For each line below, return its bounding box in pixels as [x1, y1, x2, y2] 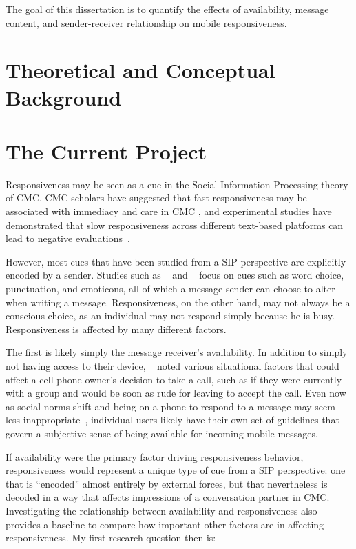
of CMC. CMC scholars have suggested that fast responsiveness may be [6, 190, 307, 205]
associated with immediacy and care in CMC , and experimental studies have [6, 204, 332, 219]
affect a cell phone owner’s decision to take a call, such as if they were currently [6, 372, 342, 386]
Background [6, 83, 122, 111]
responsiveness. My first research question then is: [6, 530, 216, 545]
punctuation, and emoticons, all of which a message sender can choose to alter [6, 281, 335, 296]
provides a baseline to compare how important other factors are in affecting [6, 517, 324, 531]
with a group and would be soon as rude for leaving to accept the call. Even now [6, 386, 346, 400]
